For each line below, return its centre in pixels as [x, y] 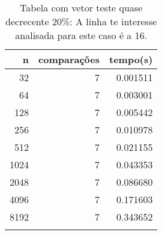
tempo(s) [131, 59]
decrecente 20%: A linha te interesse [81, 21]
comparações [69, 59]
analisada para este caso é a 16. [81, 35]
